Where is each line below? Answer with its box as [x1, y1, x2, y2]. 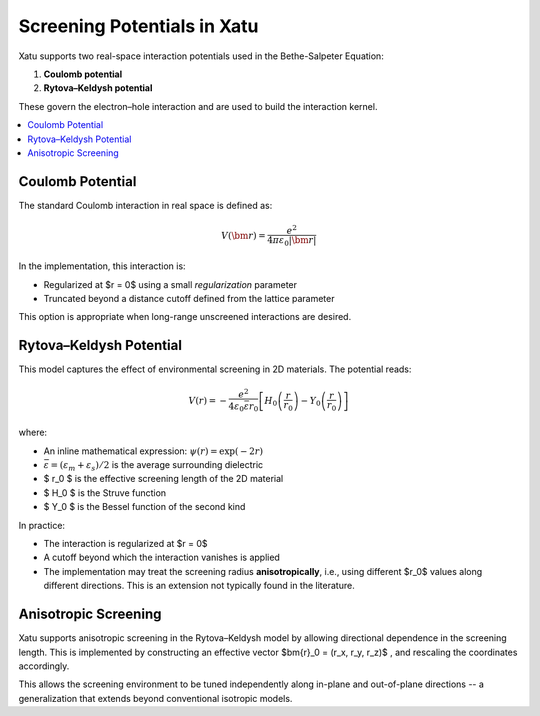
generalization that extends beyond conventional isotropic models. [18, 692, 293, 704]
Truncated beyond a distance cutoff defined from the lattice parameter [43, 292, 335, 304]
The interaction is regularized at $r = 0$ [43, 538, 209, 550]
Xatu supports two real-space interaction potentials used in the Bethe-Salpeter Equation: [18, 50, 384, 62]
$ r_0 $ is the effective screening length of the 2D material [43, 473, 284, 485]
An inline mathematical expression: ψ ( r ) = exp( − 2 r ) [43, 445, 264, 457]
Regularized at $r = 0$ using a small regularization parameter [43, 278, 298, 290]
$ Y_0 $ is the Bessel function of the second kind [43, 501, 246, 513]
